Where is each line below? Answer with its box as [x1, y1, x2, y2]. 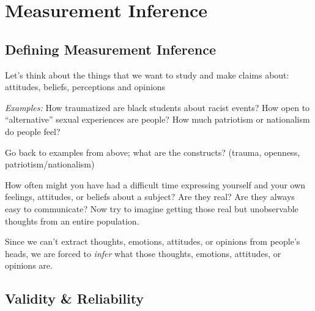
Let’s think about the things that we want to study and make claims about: [5, 68, 289, 81]
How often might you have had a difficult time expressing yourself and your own [5, 178, 306, 191]
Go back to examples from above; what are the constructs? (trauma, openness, [5, 145, 300, 158]
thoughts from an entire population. [5, 214, 139, 227]
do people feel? [5, 125, 61, 137]
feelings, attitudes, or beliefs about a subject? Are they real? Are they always [5, 190, 295, 203]
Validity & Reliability [5, 289, 144, 308]
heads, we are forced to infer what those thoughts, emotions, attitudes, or [5, 247, 281, 259]
